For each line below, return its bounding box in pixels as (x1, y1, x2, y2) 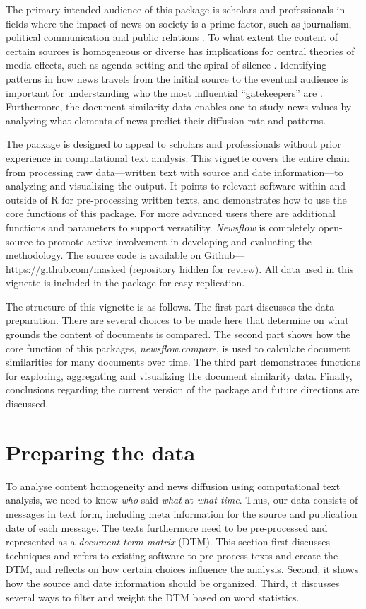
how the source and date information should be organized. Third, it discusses (6, 575, 340, 590)
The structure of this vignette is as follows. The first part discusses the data (6, 298, 335, 313)
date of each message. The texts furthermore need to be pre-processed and (6, 520, 328, 535)
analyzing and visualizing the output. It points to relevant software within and (6, 178, 346, 193)
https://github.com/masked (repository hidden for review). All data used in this (6, 261, 354, 276)
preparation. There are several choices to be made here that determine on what (6, 313, 349, 327)
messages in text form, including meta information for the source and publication (6, 506, 358, 521)
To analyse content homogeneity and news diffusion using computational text (6, 478, 341, 493)
